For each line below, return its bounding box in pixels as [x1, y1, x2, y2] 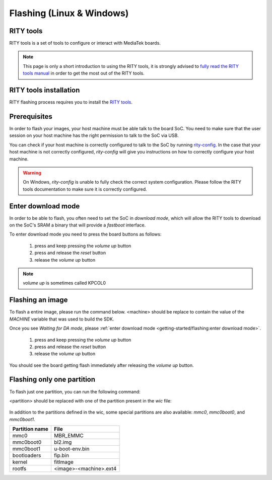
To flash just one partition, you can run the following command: [9, 388, 141, 394]
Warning [23, 170, 41, 176]
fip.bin [53, 452, 70, 459]
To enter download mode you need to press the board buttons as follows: [9, 231, 162, 237]
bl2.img [53, 439, 72, 446]
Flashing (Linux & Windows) [9, 8, 129, 19]
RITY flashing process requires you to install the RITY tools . [9, 99, 133, 105]
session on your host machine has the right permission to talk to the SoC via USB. [9, 132, 179, 138]
